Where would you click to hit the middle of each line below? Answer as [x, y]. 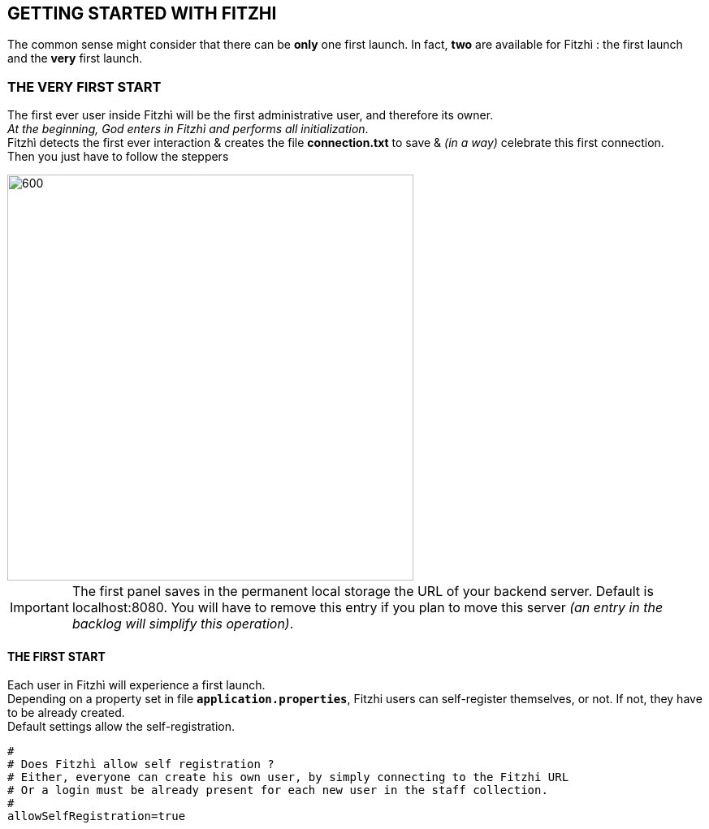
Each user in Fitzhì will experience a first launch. [136, 685]
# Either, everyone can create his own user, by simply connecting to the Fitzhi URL [288, 777]
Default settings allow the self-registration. [121, 727]
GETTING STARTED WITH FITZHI [142, 13]
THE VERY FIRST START [84, 86]
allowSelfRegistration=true [97, 816]
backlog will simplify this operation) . [183, 624]
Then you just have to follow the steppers [118, 157]
